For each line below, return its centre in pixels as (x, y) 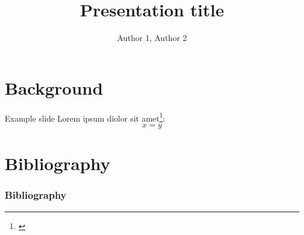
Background (54, 87)
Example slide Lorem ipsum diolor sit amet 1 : (85, 117)
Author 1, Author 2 (152, 38)
